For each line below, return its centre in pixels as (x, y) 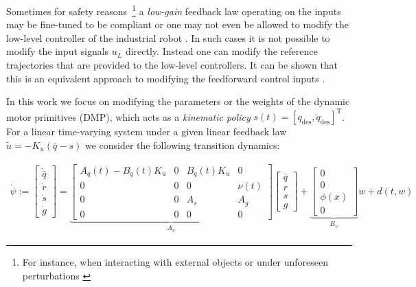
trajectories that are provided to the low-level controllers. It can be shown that (172, 65)
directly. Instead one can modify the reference (221, 51)
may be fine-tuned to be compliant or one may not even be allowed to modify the (177, 24)
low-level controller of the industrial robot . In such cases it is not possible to (168, 37)
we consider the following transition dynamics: (182, 145)
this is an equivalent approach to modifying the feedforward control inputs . (166, 78)
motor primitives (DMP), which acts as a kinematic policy (128, 116)
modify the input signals (58, 51)
